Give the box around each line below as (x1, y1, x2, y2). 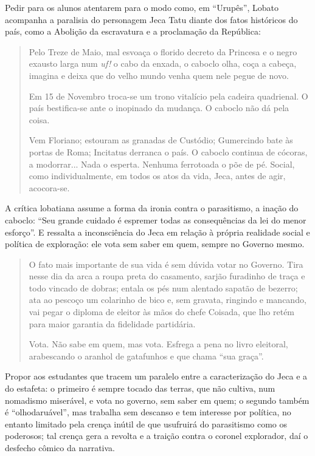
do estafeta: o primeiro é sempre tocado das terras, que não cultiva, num (5, 382, 275, 395)
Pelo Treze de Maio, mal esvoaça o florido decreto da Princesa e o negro (29, 45, 297, 58)
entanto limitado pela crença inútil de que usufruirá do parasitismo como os (5, 417, 288, 430)
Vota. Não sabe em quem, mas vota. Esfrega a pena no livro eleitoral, (29, 338, 288, 350)
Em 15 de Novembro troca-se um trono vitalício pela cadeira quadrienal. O (29, 89, 308, 102)
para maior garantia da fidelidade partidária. (29, 317, 196, 330)
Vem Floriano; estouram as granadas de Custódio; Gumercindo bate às (29, 134, 293, 146)
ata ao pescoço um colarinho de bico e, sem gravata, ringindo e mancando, (29, 293, 306, 306)
